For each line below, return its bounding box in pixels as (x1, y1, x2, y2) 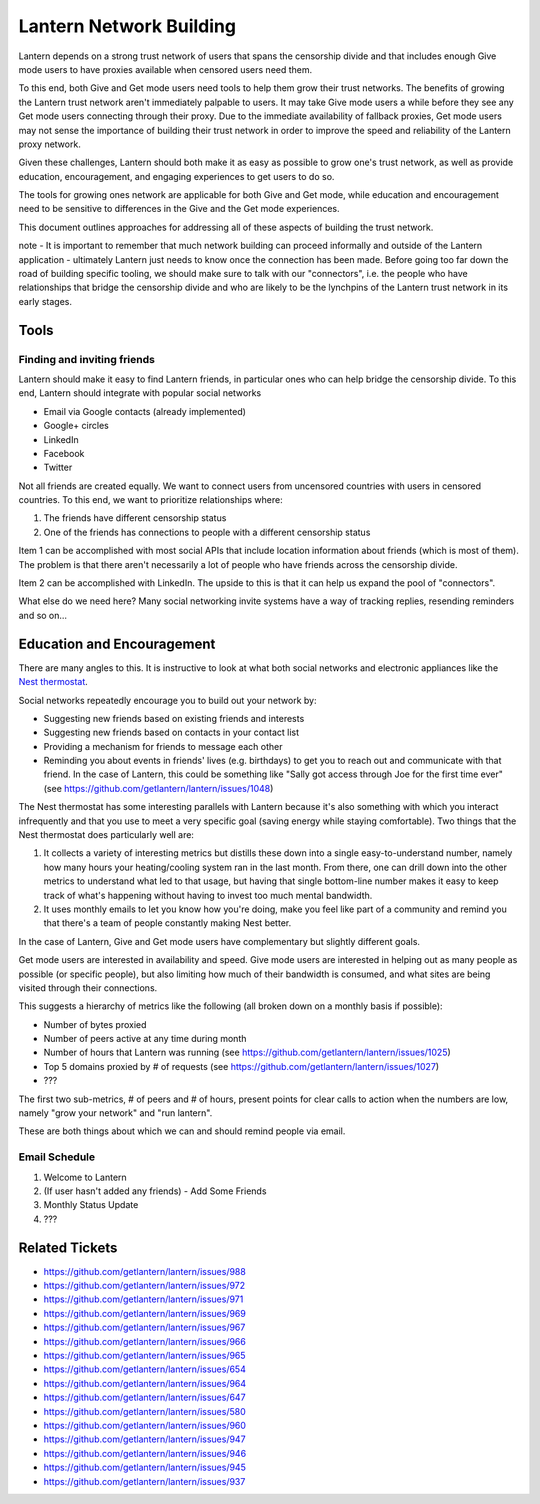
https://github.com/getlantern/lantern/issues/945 (43, 1461, 247, 1474)
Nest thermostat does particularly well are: (18, 829, 195, 841)
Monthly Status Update (43, 1199, 139, 1211)
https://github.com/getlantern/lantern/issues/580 (43, 1405, 246, 1417)
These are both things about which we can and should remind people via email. (18, 1125, 346, 1137)
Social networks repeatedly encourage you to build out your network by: (18, 694, 317, 706)
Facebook (43, 447, 85, 459)
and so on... (18, 609, 68, 621)
